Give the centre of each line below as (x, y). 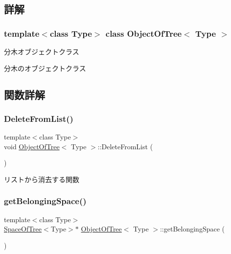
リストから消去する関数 (42, 179)
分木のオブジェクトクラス (45, 68)
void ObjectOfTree (32, 146)
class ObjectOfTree (144, 33)
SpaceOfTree (23, 229)
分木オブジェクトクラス (42, 51)
